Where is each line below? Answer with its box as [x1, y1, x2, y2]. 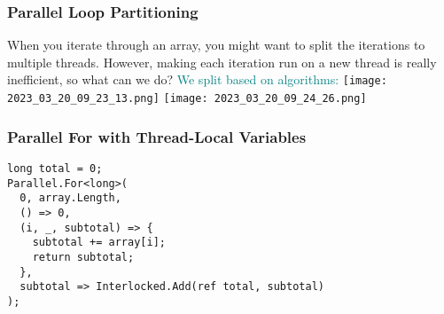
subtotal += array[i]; [32, 236, 166, 249]
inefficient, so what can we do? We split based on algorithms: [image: [7, 70, 387, 89]
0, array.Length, [19, 192, 121, 205]
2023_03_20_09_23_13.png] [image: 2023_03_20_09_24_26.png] [7, 92, 367, 106]
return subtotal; [32, 250, 135, 263]
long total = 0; [7, 161, 103, 175]
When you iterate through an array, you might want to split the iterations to [7, 35, 425, 54]
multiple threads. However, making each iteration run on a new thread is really [7, 52, 437, 71]
